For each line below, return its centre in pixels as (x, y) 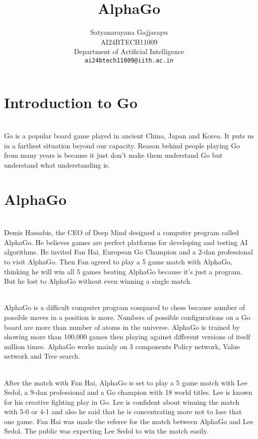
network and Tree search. (42, 356)
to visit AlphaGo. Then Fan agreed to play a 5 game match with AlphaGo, (118, 261)
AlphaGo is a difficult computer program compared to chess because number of (125, 307)
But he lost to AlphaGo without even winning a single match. (98, 281)
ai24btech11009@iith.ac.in (129, 60)
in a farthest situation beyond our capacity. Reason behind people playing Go (122, 145)
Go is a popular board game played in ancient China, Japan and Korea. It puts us (129, 136)
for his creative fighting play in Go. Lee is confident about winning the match (122, 402)
